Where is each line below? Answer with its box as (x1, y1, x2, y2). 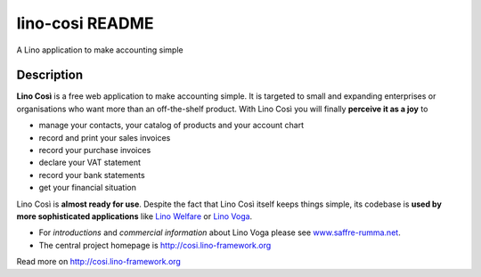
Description (16, 68, 84, 83)
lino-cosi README (16, 13, 155, 33)
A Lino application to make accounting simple (16, 45, 183, 55)
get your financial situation (38, 183, 137, 193)
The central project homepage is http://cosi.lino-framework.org (38, 240, 272, 250)
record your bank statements (38, 169, 146, 180)
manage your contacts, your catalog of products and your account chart (38, 120, 305, 131)
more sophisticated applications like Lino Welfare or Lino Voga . (16, 210, 253, 222)
